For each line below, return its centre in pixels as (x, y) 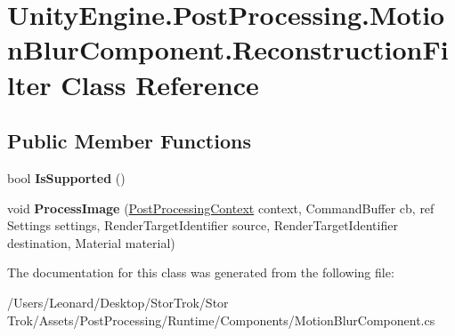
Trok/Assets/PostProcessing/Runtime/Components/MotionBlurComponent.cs (221, 320)
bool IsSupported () (66, 177)
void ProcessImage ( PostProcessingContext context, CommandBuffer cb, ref (221, 208)
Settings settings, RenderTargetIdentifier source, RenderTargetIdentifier (203, 225)
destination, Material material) (91, 242)
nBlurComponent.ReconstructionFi (228, 49)
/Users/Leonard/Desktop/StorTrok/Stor (118, 302)
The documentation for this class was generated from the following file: (201, 272)
